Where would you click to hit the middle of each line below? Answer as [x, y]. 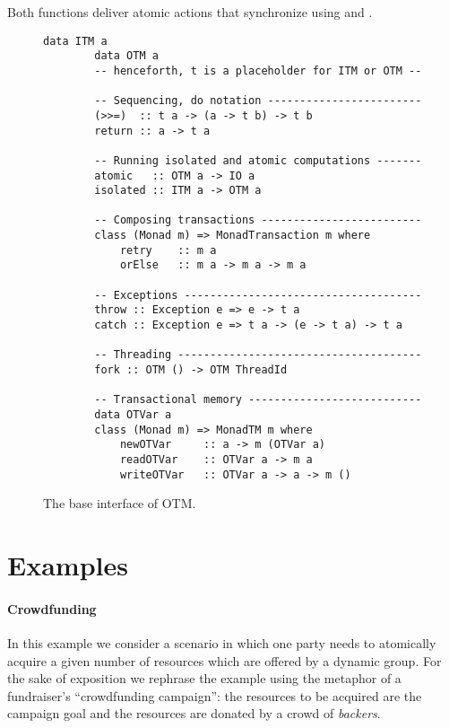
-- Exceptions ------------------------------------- [258, 295]
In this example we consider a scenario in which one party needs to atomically [222, 643]
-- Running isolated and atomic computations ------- [258, 160]
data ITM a [75, 41]
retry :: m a [168, 250]
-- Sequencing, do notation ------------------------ [258, 101]
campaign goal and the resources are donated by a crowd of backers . [194, 713]
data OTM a [126, 56]
